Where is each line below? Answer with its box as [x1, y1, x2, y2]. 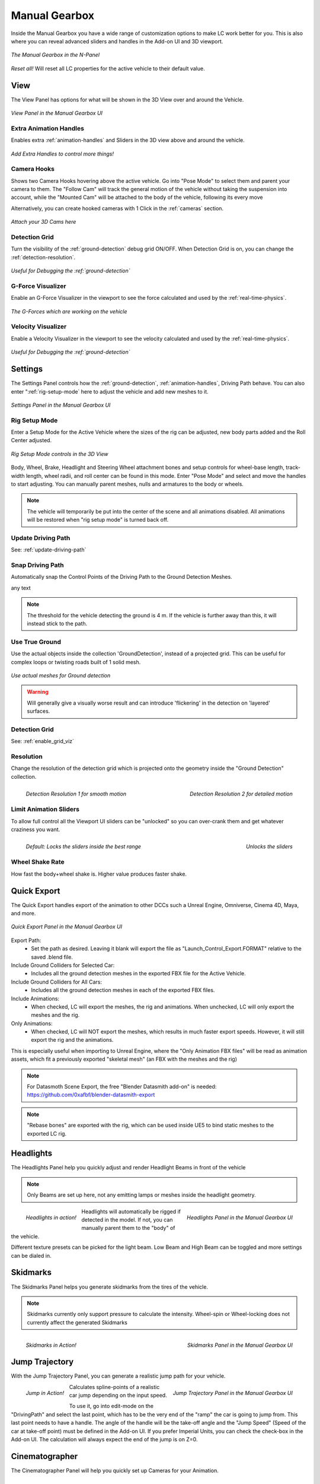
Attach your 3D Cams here [11, 218, 76, 226]
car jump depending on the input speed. [69, 1391, 167, 1399]
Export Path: [11, 937, 41, 944]
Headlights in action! [25, 1214, 76, 1221]
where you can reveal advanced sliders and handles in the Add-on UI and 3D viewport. [11, 37, 223, 45]
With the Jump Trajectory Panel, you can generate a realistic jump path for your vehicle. [11, 1372, 226, 1380]
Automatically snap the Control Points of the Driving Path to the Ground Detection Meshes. [11, 573, 232, 581]
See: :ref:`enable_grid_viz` [11, 738, 74, 745]
